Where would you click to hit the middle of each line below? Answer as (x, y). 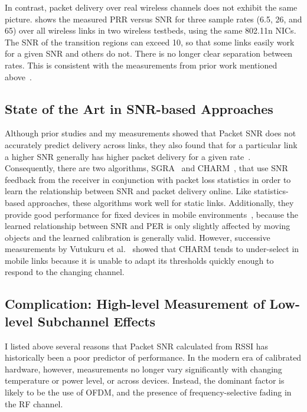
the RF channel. (34, 403)
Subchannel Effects (97, 321)
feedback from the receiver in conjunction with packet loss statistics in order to (148, 179)
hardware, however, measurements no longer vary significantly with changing (143, 369)
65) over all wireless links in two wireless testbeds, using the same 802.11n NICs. (151, 30)
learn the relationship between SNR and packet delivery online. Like (128, 191)
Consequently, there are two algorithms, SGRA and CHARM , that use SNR (146, 168)
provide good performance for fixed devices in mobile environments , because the (152, 214)
